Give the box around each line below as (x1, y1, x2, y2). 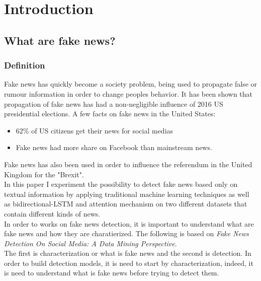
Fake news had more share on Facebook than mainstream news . (16, 142, 212, 153)
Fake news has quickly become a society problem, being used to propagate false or (4, 79, 257, 89)
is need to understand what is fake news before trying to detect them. (4, 267, 219, 278)
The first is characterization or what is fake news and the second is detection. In (4, 248, 251, 258)
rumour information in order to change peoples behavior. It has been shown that (4, 88, 253, 99)
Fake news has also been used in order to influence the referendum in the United (4, 159, 252, 169)
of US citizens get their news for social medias (31, 125, 173, 135)
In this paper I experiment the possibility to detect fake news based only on (4, 179, 238, 189)
